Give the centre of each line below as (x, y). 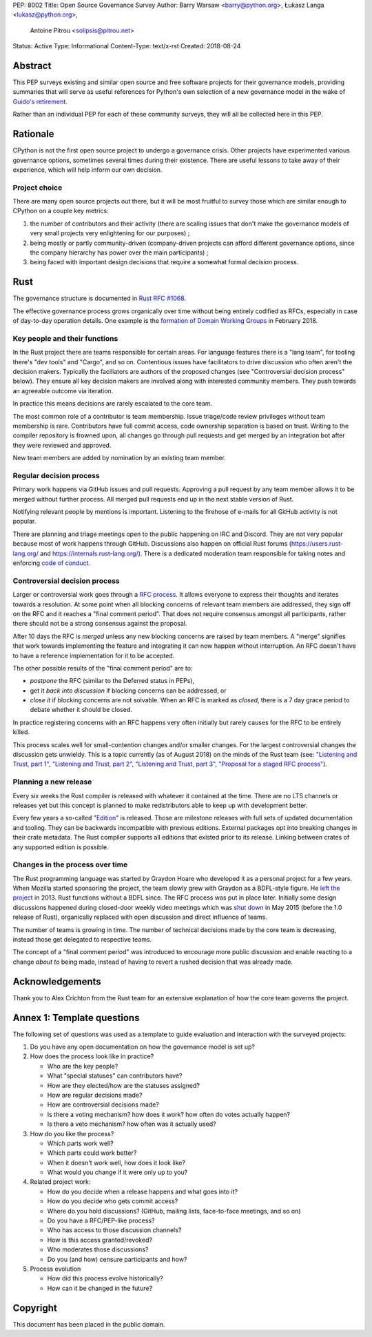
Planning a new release (52, 782)
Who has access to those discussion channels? (114, 1230)
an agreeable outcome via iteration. (63, 390)
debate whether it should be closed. (81, 710)
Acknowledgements (57, 981)
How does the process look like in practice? (92, 1056)
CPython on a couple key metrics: (61, 211)
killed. (21, 732)
